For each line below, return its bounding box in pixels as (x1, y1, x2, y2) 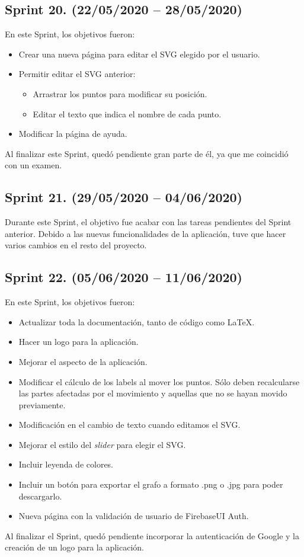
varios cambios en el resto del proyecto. (5, 239, 147, 251)
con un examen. (5, 159, 62, 171)
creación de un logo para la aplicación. (5, 541, 144, 553)
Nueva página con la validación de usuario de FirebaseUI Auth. (18, 510, 249, 522)
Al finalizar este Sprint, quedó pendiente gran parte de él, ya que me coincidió (5, 147, 289, 159)
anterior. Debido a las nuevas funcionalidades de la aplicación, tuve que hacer (5, 227, 286, 239)
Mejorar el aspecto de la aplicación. (18, 355, 148, 367)
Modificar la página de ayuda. (18, 127, 127, 140)
